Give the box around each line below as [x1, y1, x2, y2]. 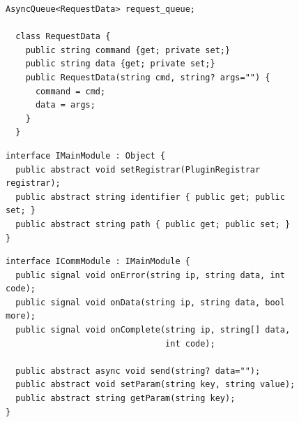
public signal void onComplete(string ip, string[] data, [15, 325, 291, 335]
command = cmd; [35, 86, 106, 96]
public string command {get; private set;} [25, 45, 231, 55]
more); [6, 311, 36, 321]
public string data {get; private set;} [25, 59, 215, 69]
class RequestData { [15, 31, 111, 42]
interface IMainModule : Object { [6, 150, 166, 161]
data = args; [35, 100, 95, 110]
